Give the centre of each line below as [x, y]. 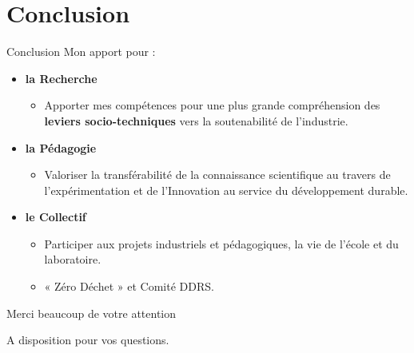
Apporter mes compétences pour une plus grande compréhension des [212, 105]
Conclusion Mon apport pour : [81, 52]
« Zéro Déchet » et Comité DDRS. [129, 286]
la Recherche [61, 78]
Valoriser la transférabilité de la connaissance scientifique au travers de [217, 175]
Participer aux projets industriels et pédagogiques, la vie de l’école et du [221, 243]
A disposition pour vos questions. [88, 340]
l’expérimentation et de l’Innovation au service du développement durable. [226, 190]
